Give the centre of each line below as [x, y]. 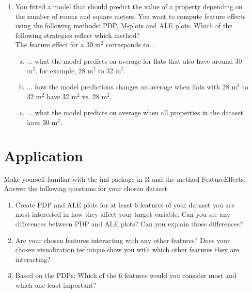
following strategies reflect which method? [78, 35]
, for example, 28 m [64, 70]
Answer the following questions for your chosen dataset [86, 188]
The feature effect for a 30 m [58, 44]
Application [44, 155]
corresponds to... [130, 44]
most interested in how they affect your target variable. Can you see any [123, 214]
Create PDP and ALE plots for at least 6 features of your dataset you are [125, 204]
